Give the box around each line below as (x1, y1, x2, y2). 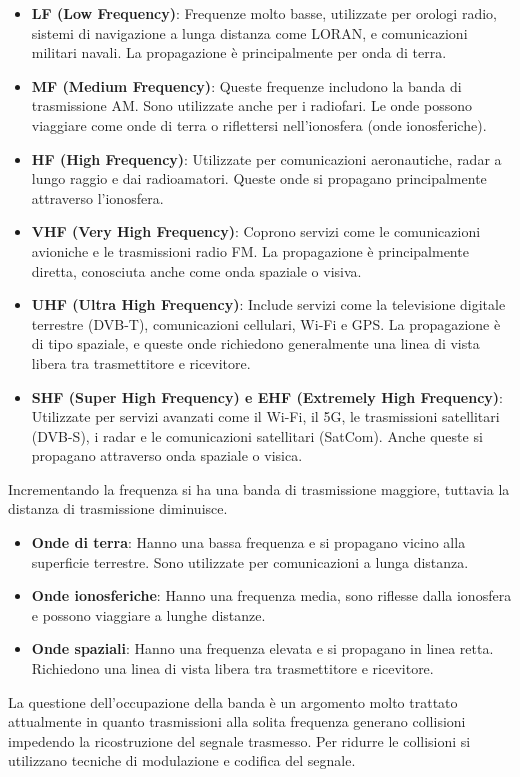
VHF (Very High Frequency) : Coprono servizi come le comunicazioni (31, 221, 481, 242)
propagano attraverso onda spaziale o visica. (31, 445, 303, 466)
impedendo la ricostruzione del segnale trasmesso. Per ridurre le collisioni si (8, 730, 471, 751)
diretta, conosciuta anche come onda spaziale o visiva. (31, 260, 362, 281)
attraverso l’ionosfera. (31, 187, 164, 208)
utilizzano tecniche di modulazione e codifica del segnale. (8, 750, 356, 771)
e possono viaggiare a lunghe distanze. (31, 604, 266, 625)
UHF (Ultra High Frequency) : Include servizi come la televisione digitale (31, 294, 506, 315)
